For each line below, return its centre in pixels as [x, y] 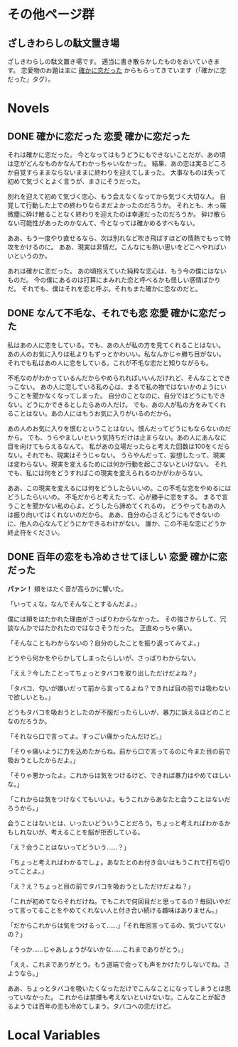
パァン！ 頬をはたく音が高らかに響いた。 [67, 588]
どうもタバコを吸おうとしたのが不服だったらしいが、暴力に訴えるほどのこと [119, 712]
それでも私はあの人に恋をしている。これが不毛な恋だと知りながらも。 [110, 362]
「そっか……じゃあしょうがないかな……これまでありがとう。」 [97, 949]
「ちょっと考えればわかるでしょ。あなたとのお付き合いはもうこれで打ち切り [119, 862]
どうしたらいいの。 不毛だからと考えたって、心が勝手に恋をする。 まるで [115, 497]
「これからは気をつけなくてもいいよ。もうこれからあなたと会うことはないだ [119, 799]
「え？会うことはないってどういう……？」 [69, 847]
